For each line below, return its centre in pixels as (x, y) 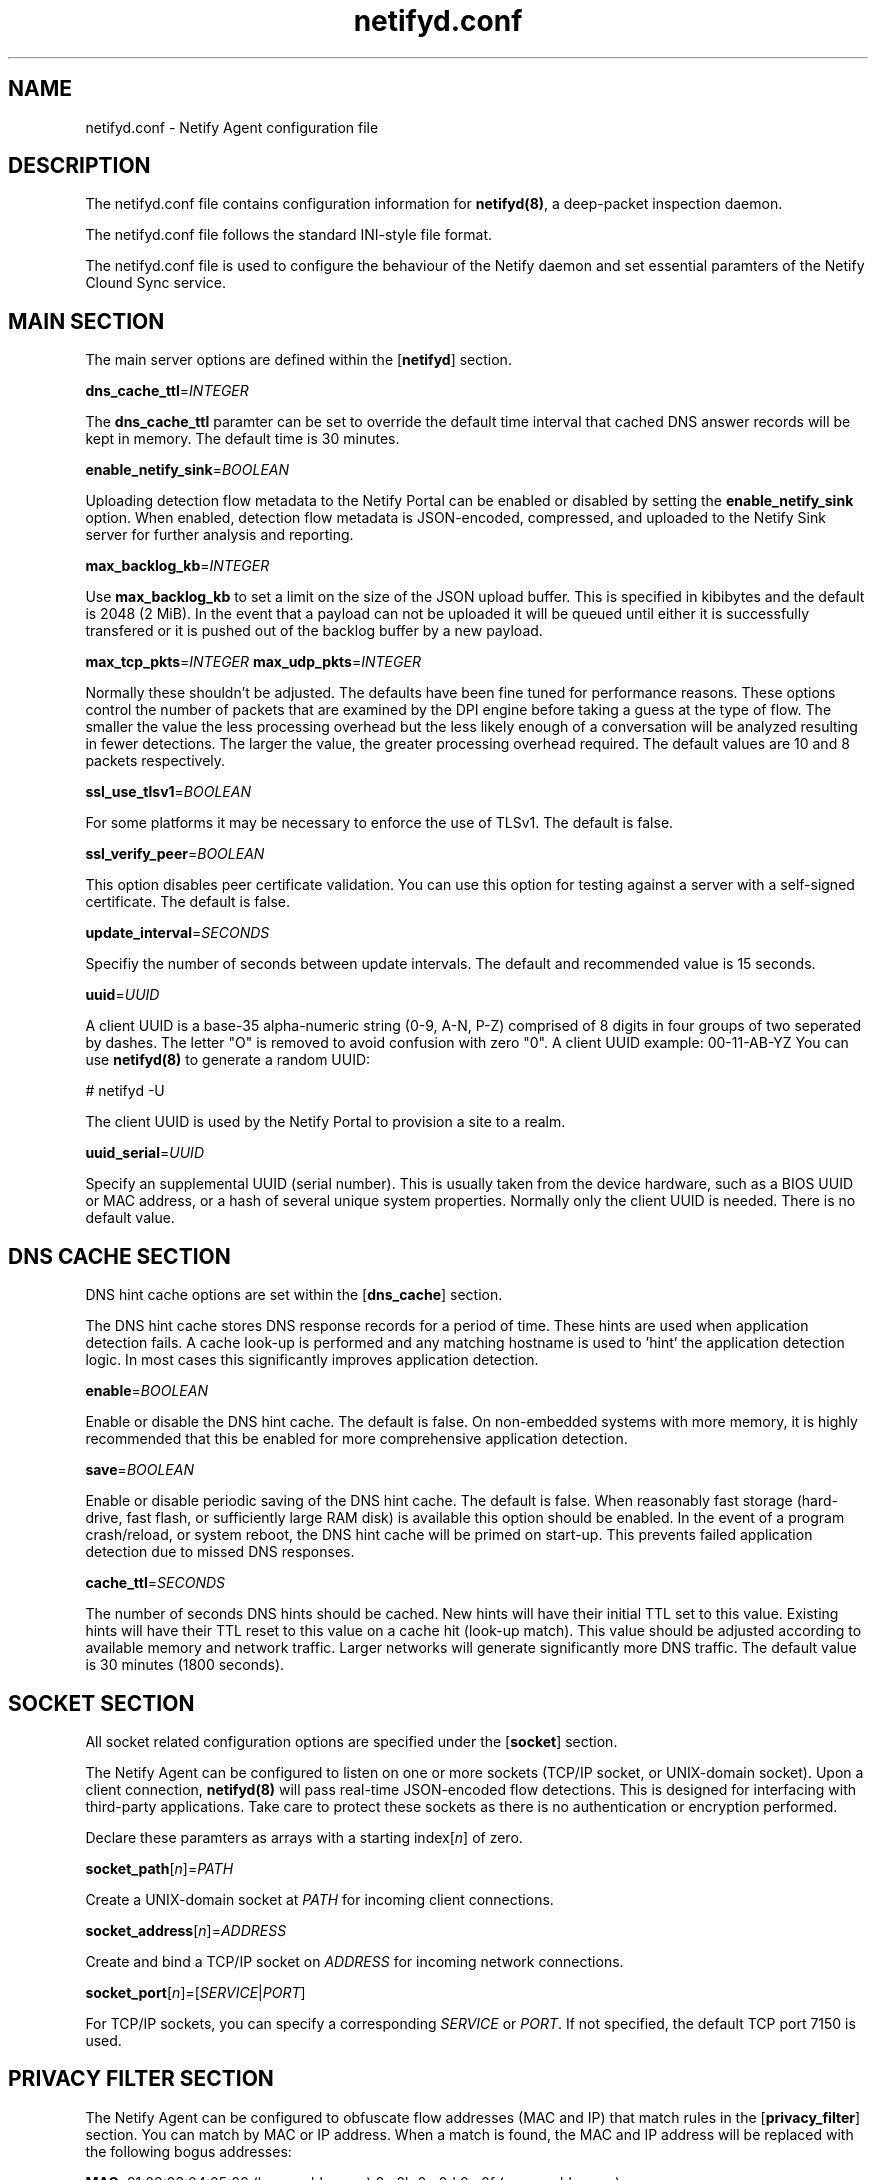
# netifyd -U (125, 1091)
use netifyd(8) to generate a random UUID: (228, 1060)
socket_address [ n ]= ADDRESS (186, 1930)
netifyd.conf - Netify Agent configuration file (232, 127)
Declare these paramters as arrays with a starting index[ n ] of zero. (304, 1837)
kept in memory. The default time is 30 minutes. (242, 439)
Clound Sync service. (156, 283)
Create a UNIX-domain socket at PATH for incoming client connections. (319, 1899)
